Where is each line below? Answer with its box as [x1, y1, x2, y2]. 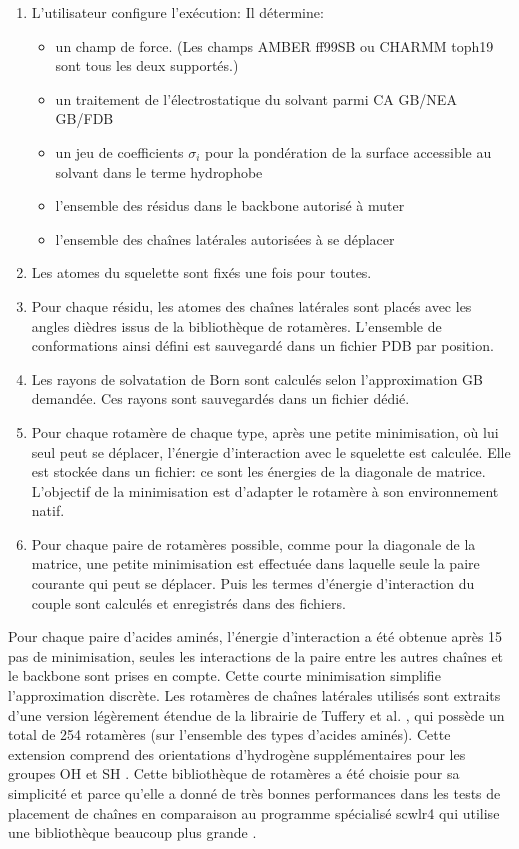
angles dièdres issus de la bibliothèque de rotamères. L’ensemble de [31, 315, 442, 336]
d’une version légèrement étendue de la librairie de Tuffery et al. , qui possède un [8, 704, 505, 725]
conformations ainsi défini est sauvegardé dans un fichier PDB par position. [31, 335, 494, 356]
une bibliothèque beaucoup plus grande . [8, 822, 257, 843]
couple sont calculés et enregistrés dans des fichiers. [31, 592, 346, 613]
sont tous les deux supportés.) [55, 55, 239, 76]
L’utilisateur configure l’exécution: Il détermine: [31, 2, 324, 22]
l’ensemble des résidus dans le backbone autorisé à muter [55, 195, 405, 216]
